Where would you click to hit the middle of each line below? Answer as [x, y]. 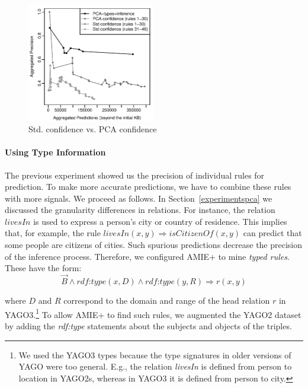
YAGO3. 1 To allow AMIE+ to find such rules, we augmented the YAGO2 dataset [153, 313]
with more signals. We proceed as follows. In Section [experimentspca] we [139, 198]
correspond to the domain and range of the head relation [167, 300]
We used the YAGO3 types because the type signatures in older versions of [155, 354]
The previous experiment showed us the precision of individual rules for [135, 175]
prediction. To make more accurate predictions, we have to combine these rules [148, 187]
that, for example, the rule [53, 233]
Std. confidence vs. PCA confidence [93, 129]
